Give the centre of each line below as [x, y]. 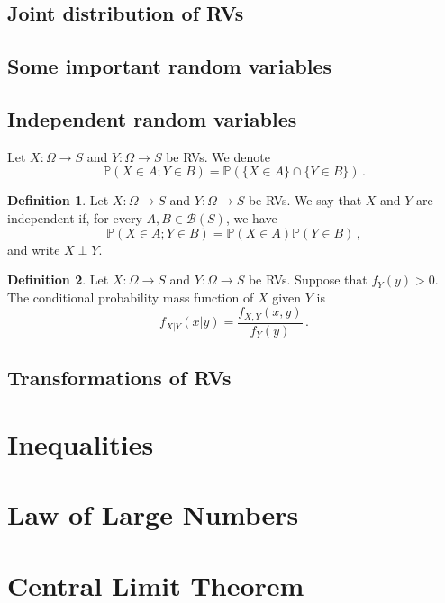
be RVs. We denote [218, 156]
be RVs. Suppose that [308, 279]
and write [34, 249]
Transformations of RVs [119, 378]
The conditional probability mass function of [131, 297]
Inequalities [81, 443]
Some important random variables [169, 66]
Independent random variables [152, 118]
